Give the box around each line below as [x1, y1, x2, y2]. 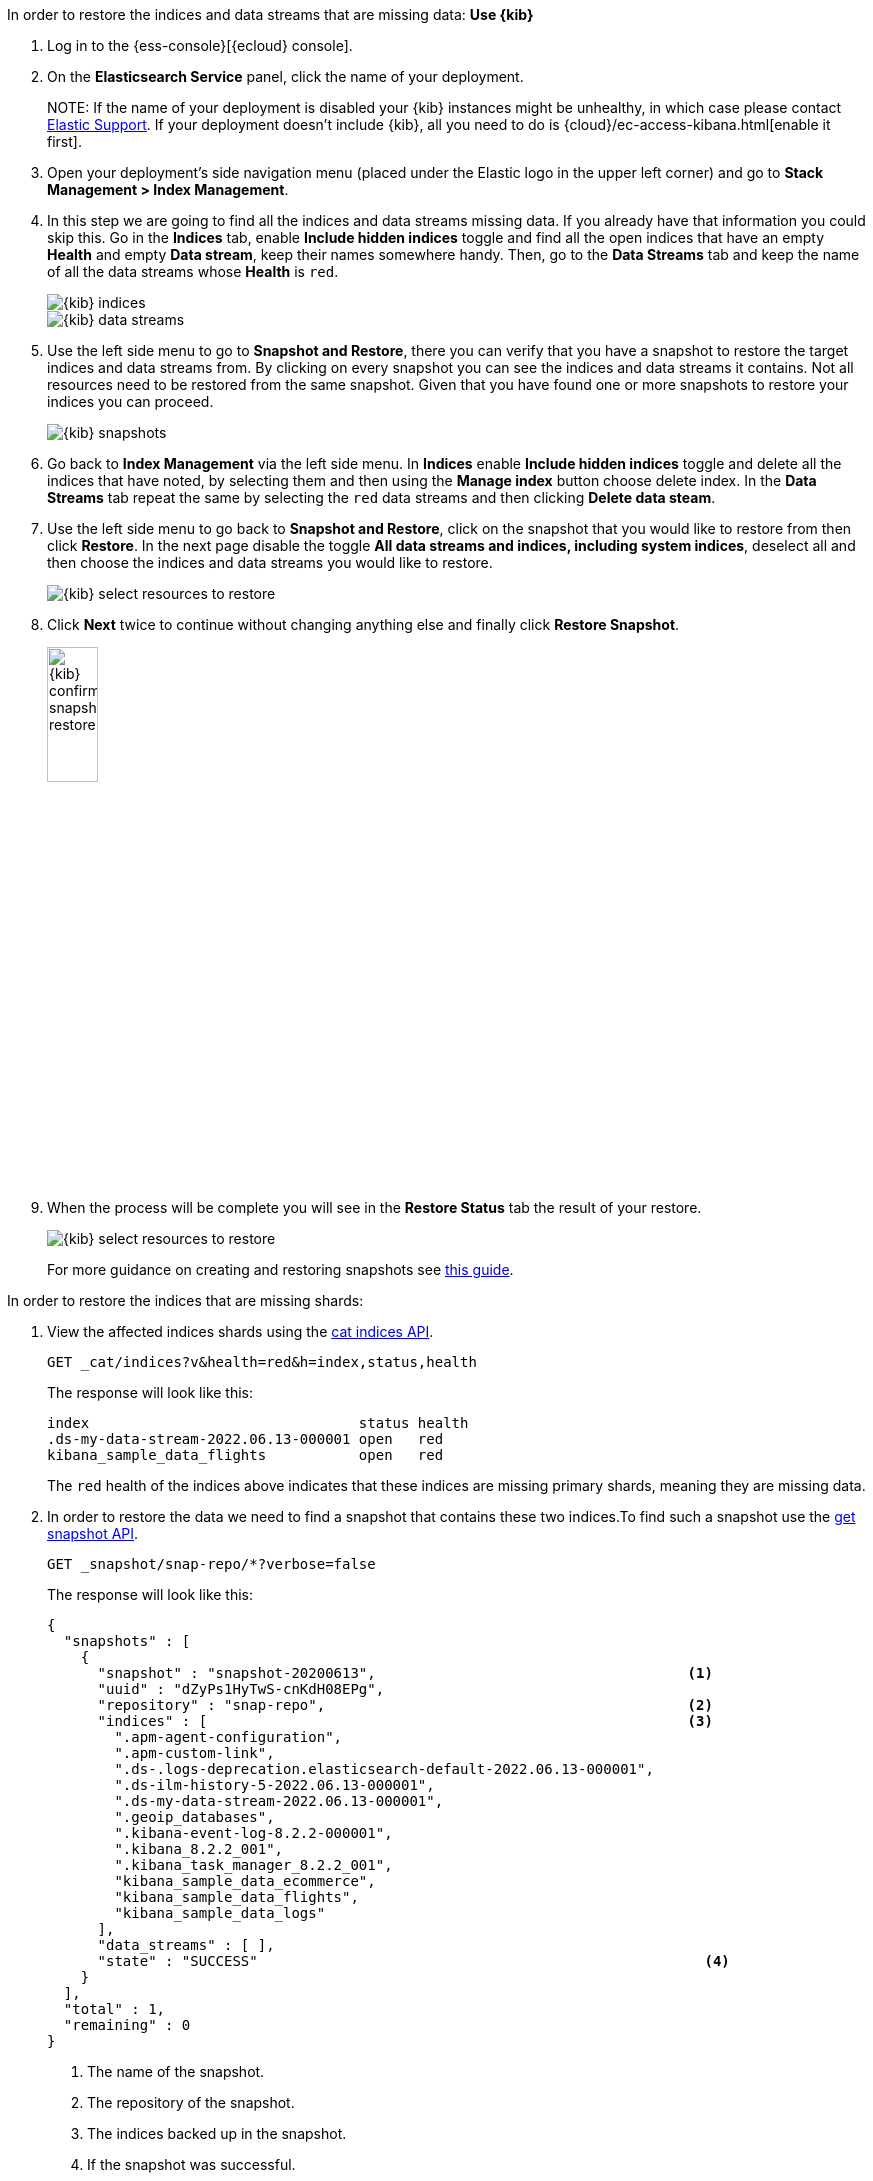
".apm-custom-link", [114, 1745, 275, 1761]
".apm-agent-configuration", [114, 1729, 343, 1745]
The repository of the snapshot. [87, 2094, 295, 2111]
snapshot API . [47, 1525, 139, 1542]
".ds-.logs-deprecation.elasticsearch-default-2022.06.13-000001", [114, 1761, 654, 1777]
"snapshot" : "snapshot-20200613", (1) [97, 1665, 713, 1681]
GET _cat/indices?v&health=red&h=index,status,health [47, 1354, 477, 1370]
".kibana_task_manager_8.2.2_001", [114, 1857, 393, 1873]
